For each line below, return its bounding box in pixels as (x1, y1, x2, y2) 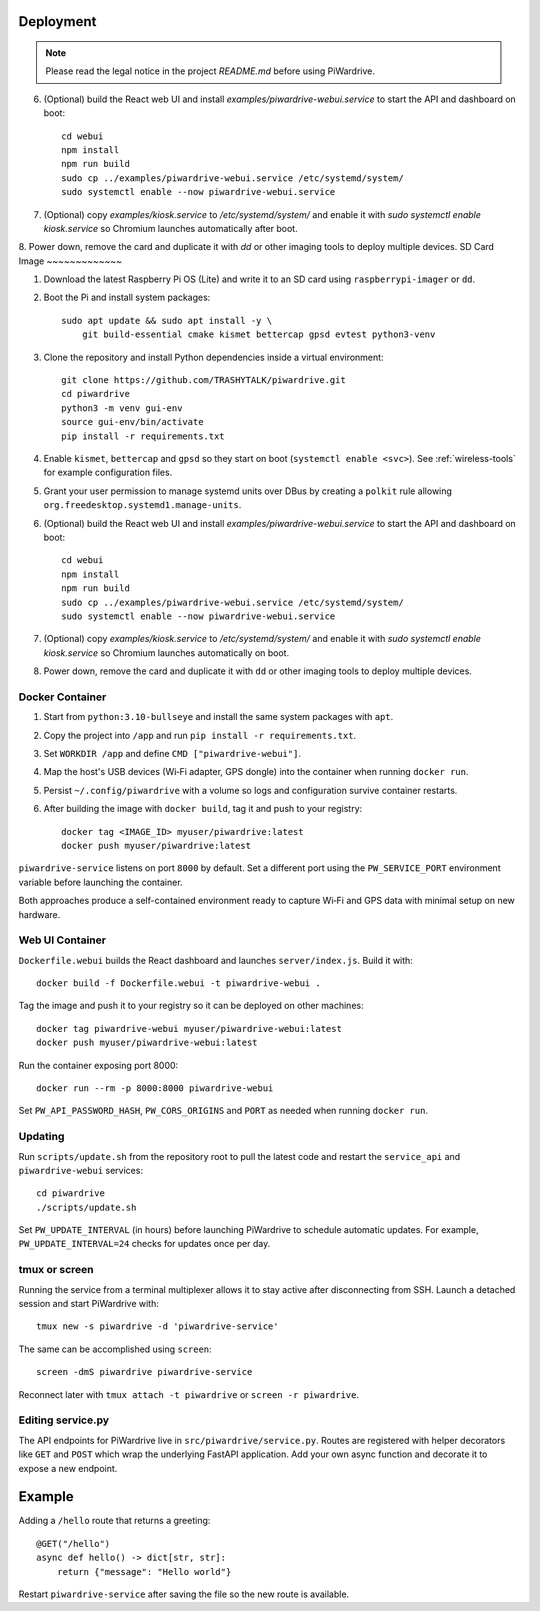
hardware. (18, 908, 61, 920)
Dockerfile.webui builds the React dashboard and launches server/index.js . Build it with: (18, 954, 414, 966)
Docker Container (18, 690, 107, 704)
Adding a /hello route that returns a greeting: (18, 1515, 211, 1527)
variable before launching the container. (18, 876, 184, 888)
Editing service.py (18, 1413, 110, 1427)
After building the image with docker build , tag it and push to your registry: (43, 803, 363, 815)
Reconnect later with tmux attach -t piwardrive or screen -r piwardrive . (18, 1388, 360, 1400)
